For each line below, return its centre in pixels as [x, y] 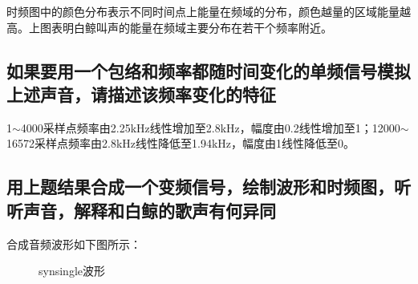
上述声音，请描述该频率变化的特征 [141, 93]
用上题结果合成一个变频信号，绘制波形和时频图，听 [209, 187]
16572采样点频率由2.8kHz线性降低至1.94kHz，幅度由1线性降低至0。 [181, 143]
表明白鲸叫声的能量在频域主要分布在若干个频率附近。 [191, 27]
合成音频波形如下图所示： [74, 243]
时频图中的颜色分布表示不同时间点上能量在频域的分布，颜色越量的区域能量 [203, 11]
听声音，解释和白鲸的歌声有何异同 [141, 210]
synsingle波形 [72, 271]
